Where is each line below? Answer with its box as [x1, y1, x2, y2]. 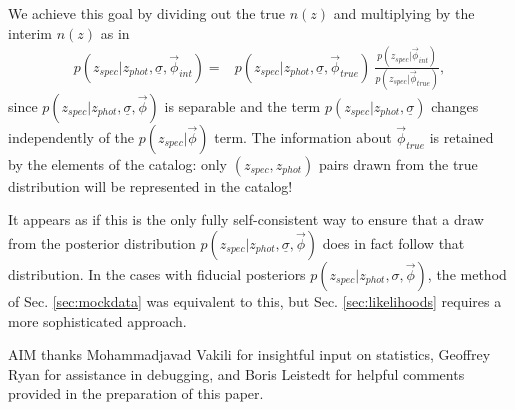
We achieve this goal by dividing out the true [8, 3, 286, 23]
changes [431, 95, 479, 116]
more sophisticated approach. [8, 310, 187, 331]
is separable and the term [164, 95, 321, 116]
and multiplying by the [333, 3, 475, 23]
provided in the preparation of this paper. [8, 383, 264, 404]
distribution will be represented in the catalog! [8, 175, 293, 196]
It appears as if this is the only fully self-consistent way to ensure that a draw [8, 209, 484, 230]
